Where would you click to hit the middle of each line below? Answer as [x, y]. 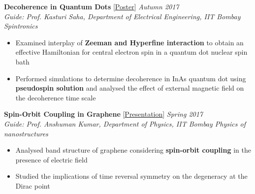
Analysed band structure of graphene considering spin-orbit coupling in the [133, 150]
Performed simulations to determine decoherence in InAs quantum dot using [131, 78]
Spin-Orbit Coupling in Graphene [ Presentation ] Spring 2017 [104, 114]
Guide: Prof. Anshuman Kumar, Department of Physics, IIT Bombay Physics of [125, 123]
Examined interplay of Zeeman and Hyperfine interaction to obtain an [129, 42]
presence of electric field [51, 159]
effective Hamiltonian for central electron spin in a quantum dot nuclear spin [131, 52]
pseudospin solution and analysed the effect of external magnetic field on [130, 88]
